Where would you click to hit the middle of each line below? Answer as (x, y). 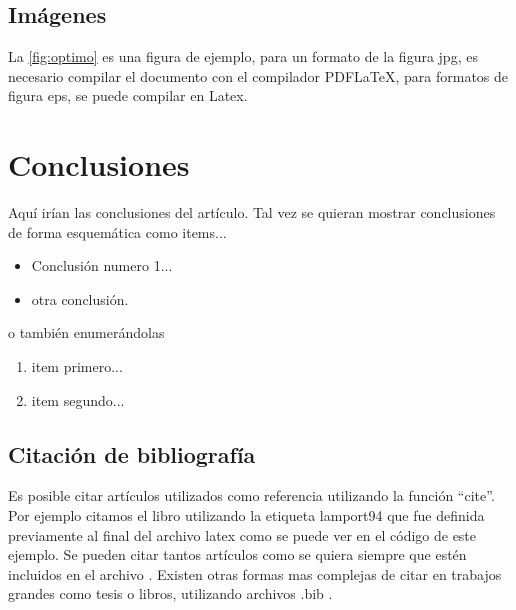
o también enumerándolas (86, 332)
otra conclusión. (80, 298)
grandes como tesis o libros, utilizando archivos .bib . (170, 593)
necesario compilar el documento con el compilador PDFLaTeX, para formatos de (258, 75)
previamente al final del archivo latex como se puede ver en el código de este (242, 534)
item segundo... (78, 399)
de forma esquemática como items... (117, 231)
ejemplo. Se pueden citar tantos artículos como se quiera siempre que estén (237, 554)
